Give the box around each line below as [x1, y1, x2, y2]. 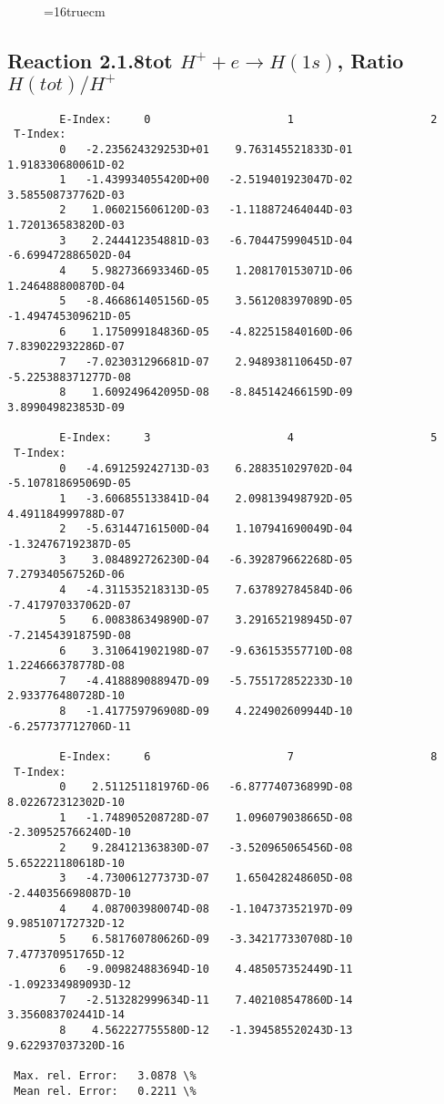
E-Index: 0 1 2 [59, 112, 438, 126]
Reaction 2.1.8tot [7, 46, 173, 74]
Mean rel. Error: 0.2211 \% [14, 1084, 197, 1098]
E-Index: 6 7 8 [59, 750, 438, 764]
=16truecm [44, 2, 106, 20]
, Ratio [337, 46, 404, 74]
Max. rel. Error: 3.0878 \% [14, 1068, 197, 1082]
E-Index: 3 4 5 [59, 431, 438, 445]
